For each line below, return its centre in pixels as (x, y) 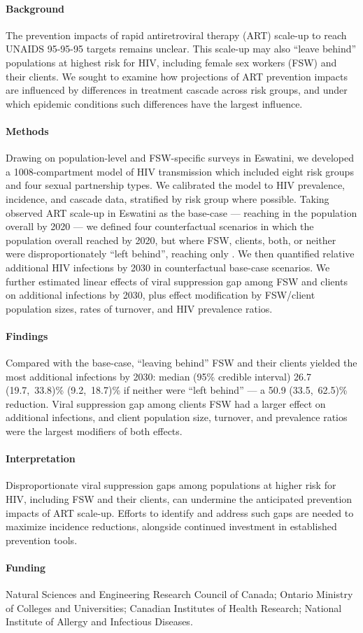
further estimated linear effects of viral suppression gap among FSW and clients (177, 281)
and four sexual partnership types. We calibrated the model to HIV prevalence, (175, 185)
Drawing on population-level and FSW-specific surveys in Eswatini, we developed (180, 158)
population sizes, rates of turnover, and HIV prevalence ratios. (139, 308)
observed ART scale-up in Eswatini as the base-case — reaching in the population (181, 212)
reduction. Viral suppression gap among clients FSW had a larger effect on (166, 403)
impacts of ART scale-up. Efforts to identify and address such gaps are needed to (180, 512)
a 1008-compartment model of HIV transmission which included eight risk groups (180, 171)
